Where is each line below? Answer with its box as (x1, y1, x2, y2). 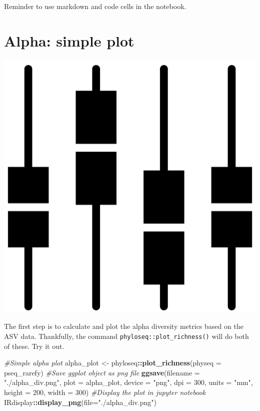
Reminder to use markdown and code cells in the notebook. (4, 1, 186, 11)
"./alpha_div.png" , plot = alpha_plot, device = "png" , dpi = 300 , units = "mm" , (4, 377, 253, 387)
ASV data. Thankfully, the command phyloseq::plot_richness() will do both (4, 330, 249, 341)
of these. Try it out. (4, 340, 64, 351)
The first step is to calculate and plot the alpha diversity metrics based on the (4, 321, 243, 331)
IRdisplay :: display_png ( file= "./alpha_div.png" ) (4, 396, 156, 407)
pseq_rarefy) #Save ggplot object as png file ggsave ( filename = (4, 367, 200, 377)
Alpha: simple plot (4, 30, 134, 51)
